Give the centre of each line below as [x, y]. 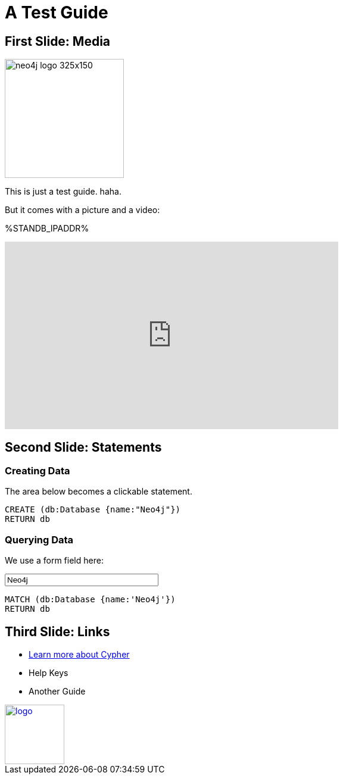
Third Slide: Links [57, 631]
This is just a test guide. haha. [63, 192]
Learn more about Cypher [79, 654]
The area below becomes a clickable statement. [99, 492]
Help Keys [49, 672]
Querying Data [39, 539]
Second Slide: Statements [83, 447]
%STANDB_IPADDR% [47, 229]
